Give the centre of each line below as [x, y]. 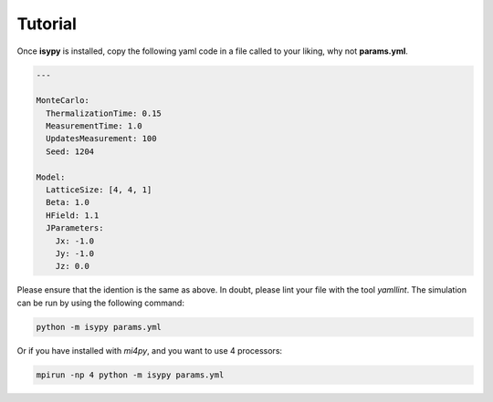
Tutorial [47, 24]
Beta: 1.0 [68, 202]
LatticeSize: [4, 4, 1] [99, 190]
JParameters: [75, 228]
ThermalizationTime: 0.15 [104, 113]
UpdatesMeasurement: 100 [101, 139]
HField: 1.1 [73, 215]
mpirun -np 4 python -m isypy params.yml [130, 375]
